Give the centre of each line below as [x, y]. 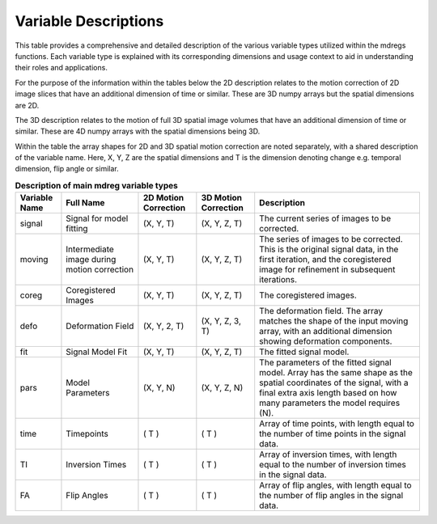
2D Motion [163, 198]
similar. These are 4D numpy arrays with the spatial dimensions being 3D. [138, 131]
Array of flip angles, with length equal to [335, 485]
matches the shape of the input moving [334, 321]
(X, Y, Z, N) [222, 388]
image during [91, 260]
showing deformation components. [326, 341]
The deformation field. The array [321, 311]
